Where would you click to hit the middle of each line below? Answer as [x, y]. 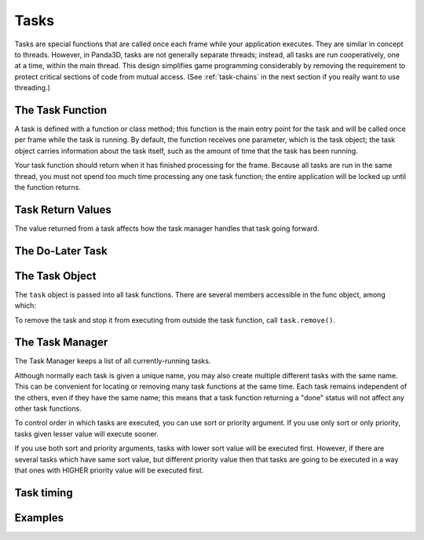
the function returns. [48, 187]
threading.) [33, 88]
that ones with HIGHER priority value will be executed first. [109, 470]
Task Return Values [63, 209]
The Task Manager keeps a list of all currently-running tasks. [113, 361]
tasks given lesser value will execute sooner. [86, 434]
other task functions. [48, 409]
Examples [39, 518]
